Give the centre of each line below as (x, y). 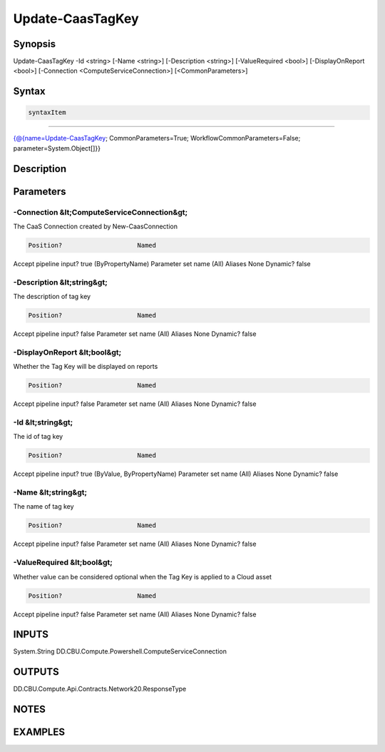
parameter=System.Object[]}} (57, 148)
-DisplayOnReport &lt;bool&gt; (67, 352)
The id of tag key (38, 437)
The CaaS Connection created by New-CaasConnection (96, 226)
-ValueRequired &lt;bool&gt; (63, 562)
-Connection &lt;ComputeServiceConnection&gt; (101, 212)
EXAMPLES (39, 732)
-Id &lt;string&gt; (43, 422)
